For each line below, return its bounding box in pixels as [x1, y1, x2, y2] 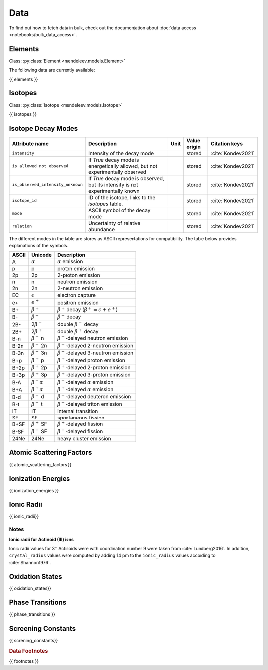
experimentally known [88, 187, 140, 194]
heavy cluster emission [57, 435, 111, 442]
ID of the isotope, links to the [88, 194, 156, 201]
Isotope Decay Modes [9, 124, 78, 133]
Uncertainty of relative [88, 219, 141, 226]
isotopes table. [88, 200, 123, 207]
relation [12, 224, 32, 229]
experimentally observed [88, 168, 146, 175]
